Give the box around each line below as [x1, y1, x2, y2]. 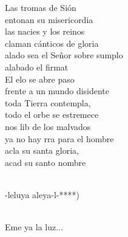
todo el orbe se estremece [5, 108, 99, 121]
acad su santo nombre [5, 156, 86, 168]
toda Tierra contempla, [5, 96, 91, 109]
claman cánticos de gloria [5, 36, 99, 49]
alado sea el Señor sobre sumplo [5, 49, 123, 61]
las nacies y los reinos [5, 25, 85, 38]
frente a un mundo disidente [5, 84, 110, 97]
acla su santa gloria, [5, 144, 79, 157]
